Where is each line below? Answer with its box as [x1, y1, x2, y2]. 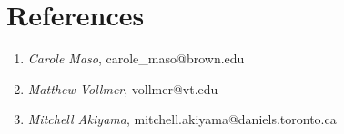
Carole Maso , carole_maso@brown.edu [27, 49, 245, 68]
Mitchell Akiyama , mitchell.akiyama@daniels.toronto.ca [27, 110, 337, 129]
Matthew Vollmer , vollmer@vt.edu [27, 79, 218, 98]
